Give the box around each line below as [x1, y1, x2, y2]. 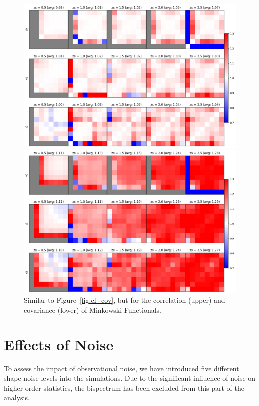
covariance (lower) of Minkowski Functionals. [24, 304, 161, 315]
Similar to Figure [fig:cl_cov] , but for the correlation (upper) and [24, 295, 225, 305]
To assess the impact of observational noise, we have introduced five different [4, 363, 239, 373]
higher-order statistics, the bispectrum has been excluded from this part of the [4, 382, 244, 393]
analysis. [4, 392, 30, 403]
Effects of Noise [4, 334, 114, 354]
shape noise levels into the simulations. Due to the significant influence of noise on [4, 373, 256, 383]
